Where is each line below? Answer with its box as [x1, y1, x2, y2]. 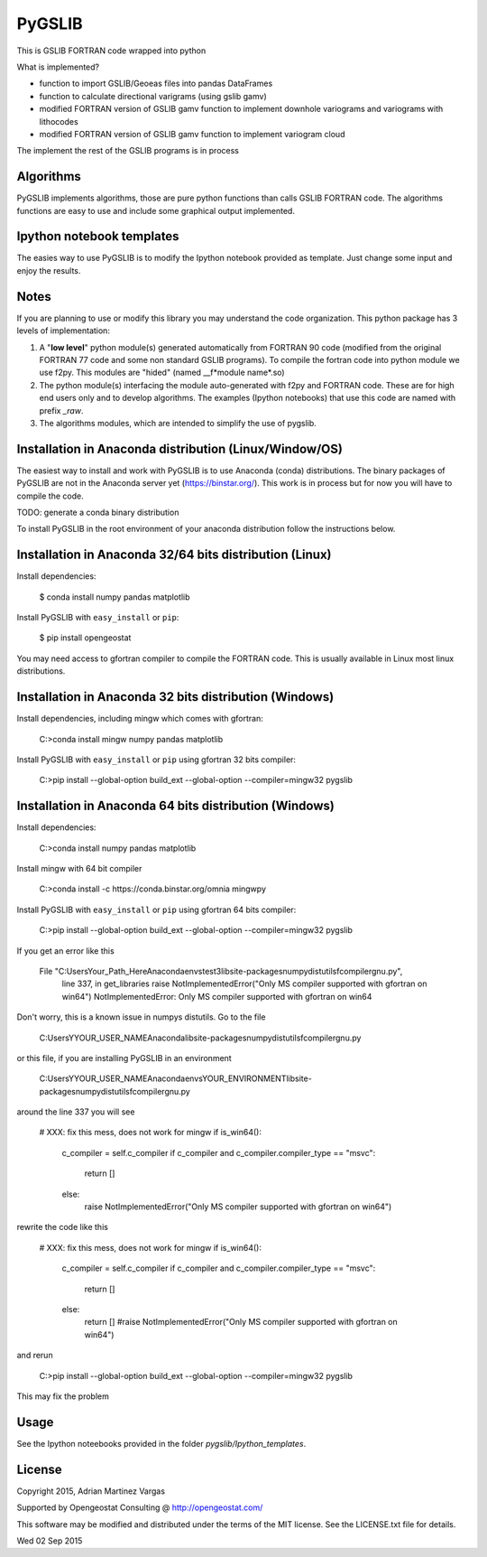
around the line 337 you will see [16, 1106, 135, 1117]
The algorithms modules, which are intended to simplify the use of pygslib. [39, 417, 317, 428]
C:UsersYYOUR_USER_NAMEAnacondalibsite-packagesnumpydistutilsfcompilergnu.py [39, 1032, 362, 1043]
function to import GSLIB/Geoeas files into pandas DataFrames [39, 78, 273, 89]
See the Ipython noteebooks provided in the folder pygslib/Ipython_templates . [16, 1438, 307, 1449]
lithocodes [39, 116, 78, 126]
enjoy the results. [16, 265, 81, 275]
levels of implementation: [16, 325, 110, 336]
